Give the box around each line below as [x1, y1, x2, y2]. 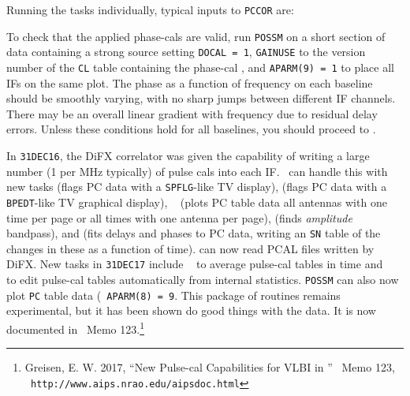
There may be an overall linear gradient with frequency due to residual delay [6, 105, 378, 121]
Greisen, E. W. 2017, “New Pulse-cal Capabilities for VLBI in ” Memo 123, [24, 359, 395, 375]
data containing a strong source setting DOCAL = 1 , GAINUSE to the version [6, 43, 366, 60]
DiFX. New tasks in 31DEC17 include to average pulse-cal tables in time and [6, 256, 383, 272]
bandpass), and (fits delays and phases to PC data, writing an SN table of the [6, 225, 381, 241]
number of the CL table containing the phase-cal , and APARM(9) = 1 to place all [6, 58, 394, 75]
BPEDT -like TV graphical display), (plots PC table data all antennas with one [6, 193, 387, 210]
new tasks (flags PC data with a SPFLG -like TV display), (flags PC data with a [6, 178, 387, 195]
